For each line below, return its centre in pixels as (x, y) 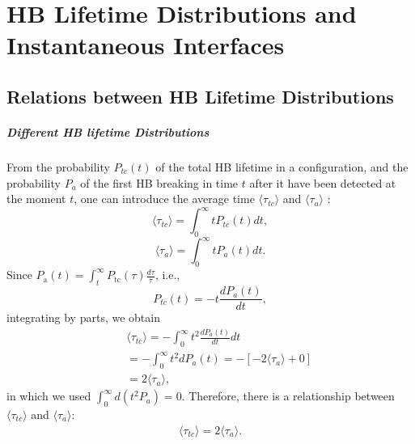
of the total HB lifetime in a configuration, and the (282, 166)
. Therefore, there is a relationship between (288, 396)
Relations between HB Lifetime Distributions (200, 96)
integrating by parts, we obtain (83, 317)
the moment (36, 199)
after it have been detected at (323, 182)
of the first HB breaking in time (159, 182)
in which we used (49, 396)
